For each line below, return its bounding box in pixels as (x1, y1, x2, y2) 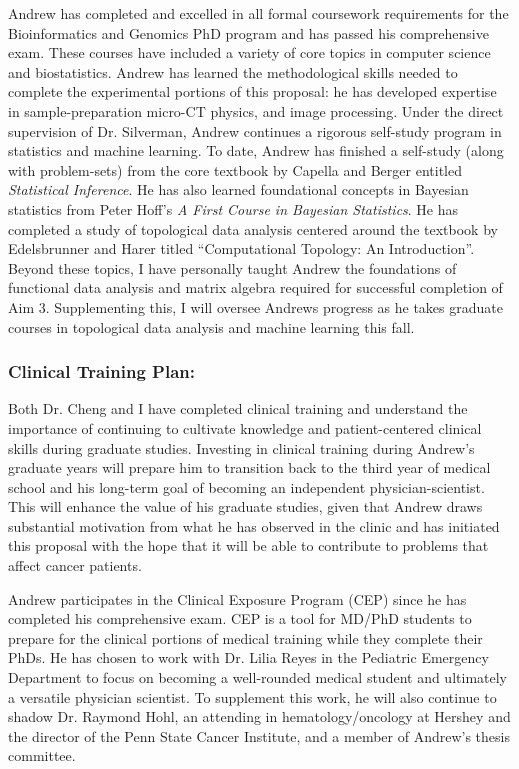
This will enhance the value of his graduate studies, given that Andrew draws (8, 496, 483, 517)
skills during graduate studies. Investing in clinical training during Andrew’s (8, 437, 475, 458)
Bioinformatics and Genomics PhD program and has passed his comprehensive (8, 22, 489, 43)
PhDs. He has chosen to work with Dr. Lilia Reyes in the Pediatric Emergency (8, 647, 489, 668)
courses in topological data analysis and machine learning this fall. (8, 316, 415, 337)
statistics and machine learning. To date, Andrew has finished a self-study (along (8, 140, 504, 161)
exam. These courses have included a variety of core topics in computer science (8, 42, 491, 63)
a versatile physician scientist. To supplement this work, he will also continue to (8, 686, 497, 707)
